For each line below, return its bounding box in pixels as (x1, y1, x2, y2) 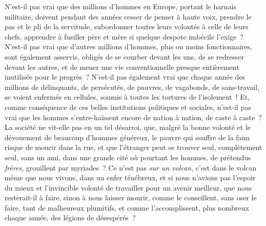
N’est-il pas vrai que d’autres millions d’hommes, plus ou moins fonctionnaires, (5, 41, 252, 52)
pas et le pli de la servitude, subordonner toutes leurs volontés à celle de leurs (5, 21, 249, 32)
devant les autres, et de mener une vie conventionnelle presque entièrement (5, 61, 239, 72)
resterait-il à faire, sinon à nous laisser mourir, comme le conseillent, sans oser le (5, 192, 257, 203)
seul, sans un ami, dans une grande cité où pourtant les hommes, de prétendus (5, 152, 251, 162)
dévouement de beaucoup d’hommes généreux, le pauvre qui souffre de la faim (5, 131, 250, 142)
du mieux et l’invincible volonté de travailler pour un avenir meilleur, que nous (5, 182, 252, 193)
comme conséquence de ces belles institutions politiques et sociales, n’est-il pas (5, 101, 251, 112)
